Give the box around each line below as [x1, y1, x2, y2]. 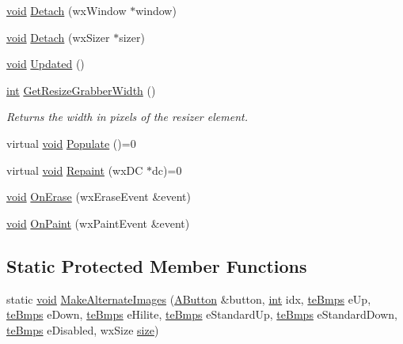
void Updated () [6, 55, 85, 72]
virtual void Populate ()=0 [6, 134, 136, 151]
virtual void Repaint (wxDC [6, 161, 143, 178]
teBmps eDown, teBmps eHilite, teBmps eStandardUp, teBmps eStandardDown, [6, 306, 397, 323]
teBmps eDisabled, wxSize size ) [6, 321, 159, 338]
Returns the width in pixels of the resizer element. [6, 108, 248, 125]
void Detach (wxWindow [6, 2, 127, 18]
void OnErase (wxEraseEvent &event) [6, 188, 192, 205]
